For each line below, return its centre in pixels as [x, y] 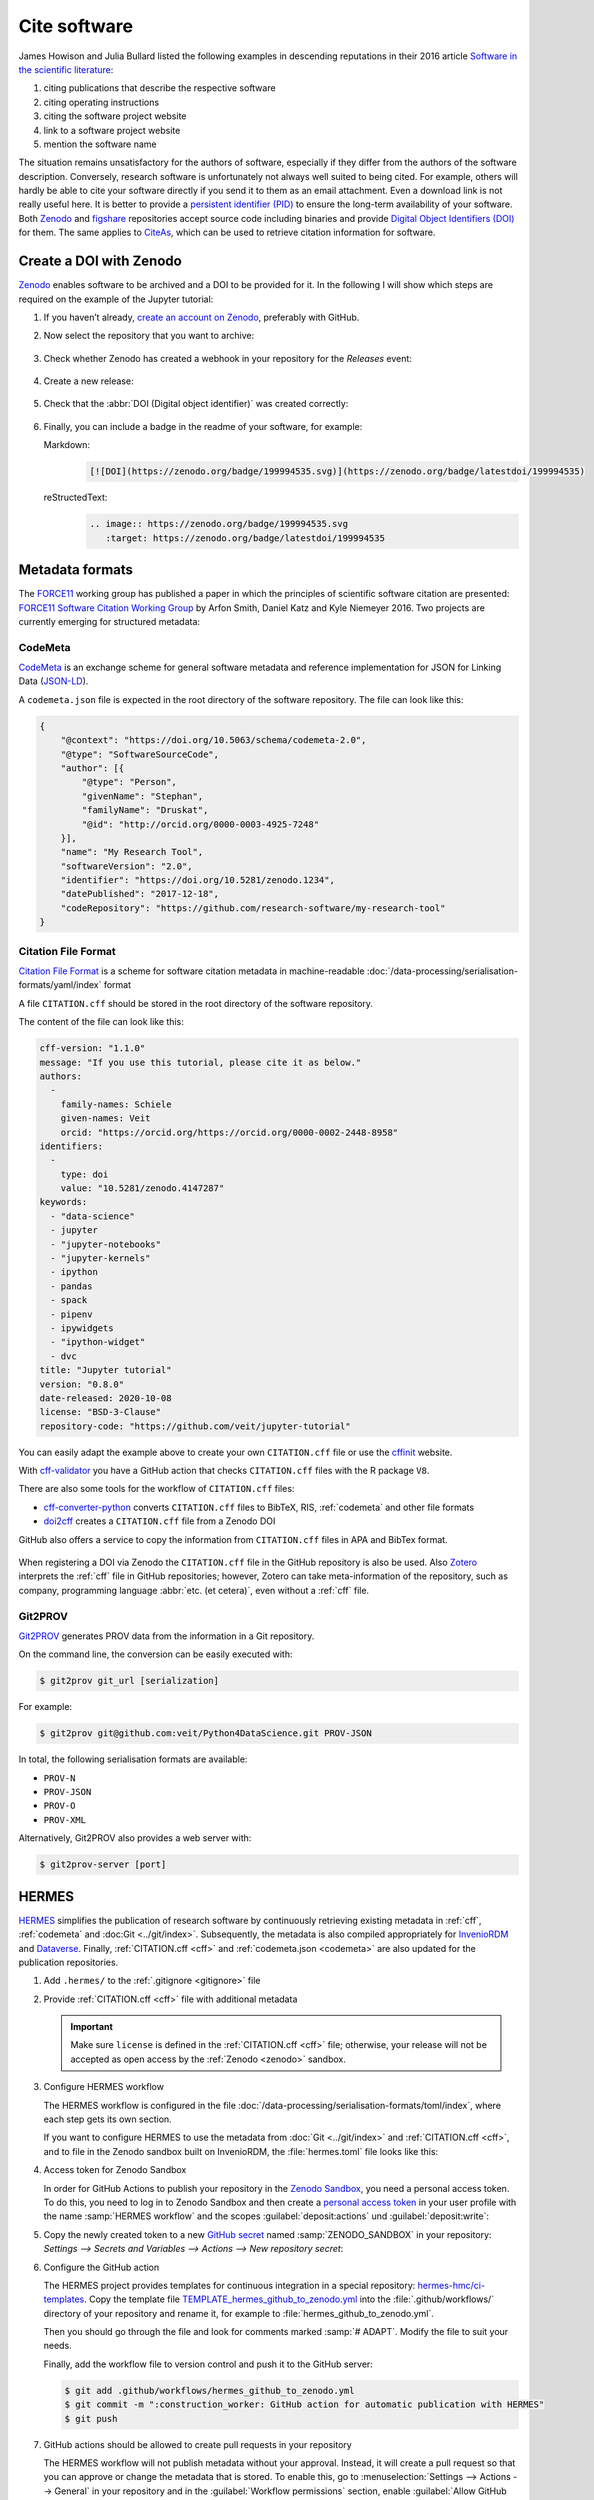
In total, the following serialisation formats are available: [133, 1759]
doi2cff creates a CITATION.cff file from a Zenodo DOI [159, 1521]
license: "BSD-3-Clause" [100, 1412]
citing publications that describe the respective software [159, 88]
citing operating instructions [101, 102]
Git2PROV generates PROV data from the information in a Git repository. [166, 1636]
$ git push [91, 2418]
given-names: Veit [105, 1118]
